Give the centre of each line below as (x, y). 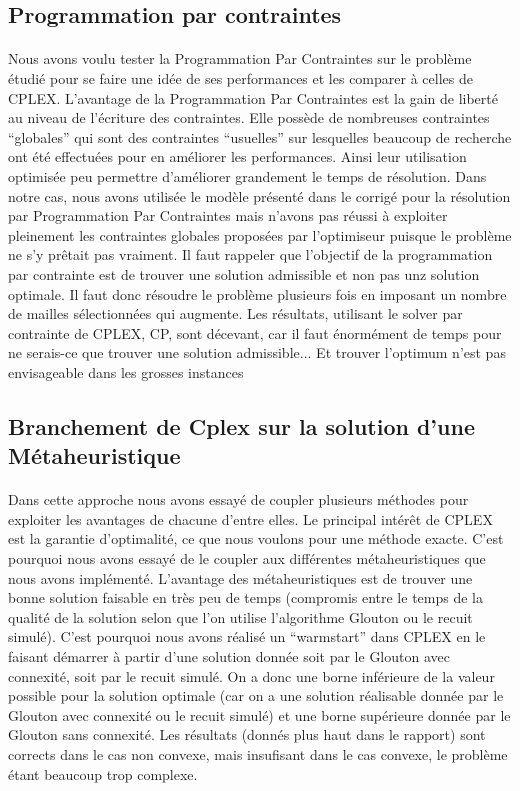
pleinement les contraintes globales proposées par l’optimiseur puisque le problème (260, 234)
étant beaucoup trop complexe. (103, 773)
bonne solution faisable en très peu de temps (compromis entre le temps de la (245, 597)
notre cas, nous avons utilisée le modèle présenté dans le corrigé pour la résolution (259, 195)
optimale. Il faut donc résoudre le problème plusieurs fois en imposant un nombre (257, 293)
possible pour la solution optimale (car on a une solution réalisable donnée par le (256, 695)
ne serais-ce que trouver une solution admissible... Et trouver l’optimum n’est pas (257, 352)
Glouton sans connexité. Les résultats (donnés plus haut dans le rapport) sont (247, 734)
